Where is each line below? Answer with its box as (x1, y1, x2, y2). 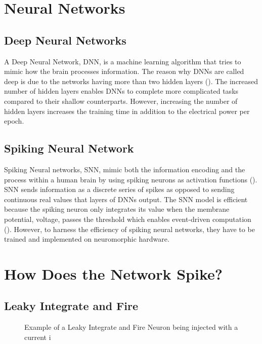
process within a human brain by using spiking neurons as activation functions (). (4, 174, 257, 184)
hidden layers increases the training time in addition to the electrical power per (4, 105, 250, 116)
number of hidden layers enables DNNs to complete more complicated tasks (4, 86, 239, 96)
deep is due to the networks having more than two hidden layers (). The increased (4, 75, 258, 86)
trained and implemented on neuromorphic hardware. (4, 234, 169, 244)
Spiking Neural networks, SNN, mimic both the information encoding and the (4, 164, 245, 174)
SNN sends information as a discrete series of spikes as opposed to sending (4, 184, 235, 195)
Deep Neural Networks (4, 32, 126, 48)
